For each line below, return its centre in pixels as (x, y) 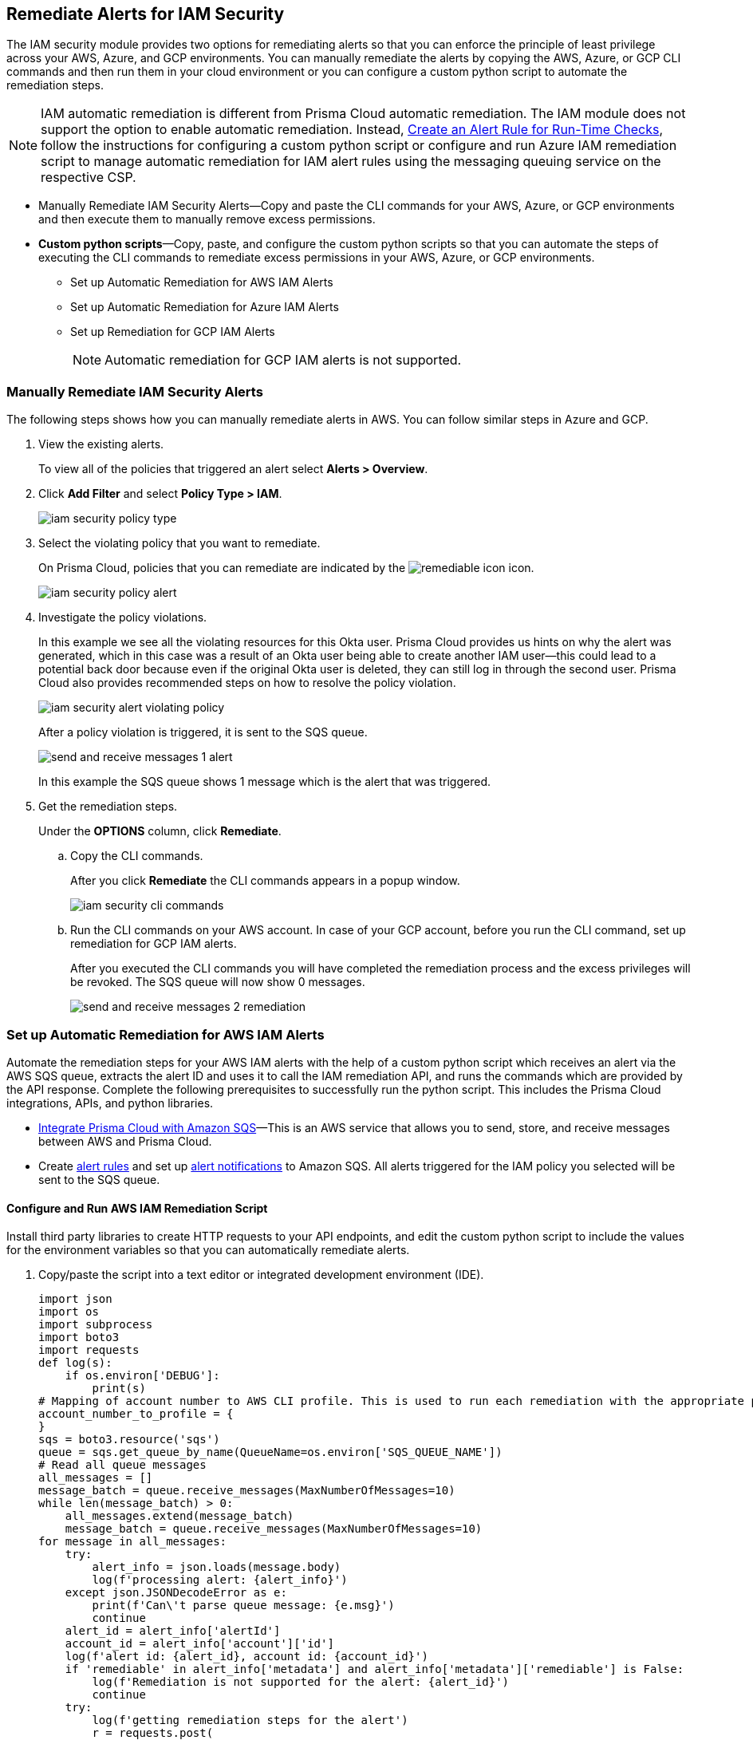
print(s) (119, 1389)
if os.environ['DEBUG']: (142, 1376)
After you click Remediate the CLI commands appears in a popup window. (265, 881)
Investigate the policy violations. (123, 617)
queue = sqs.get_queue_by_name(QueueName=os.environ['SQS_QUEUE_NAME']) (270, 1452)
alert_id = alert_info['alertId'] (173, 1631)
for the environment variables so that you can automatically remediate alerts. (208, 1250)
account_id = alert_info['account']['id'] (199, 1644)
